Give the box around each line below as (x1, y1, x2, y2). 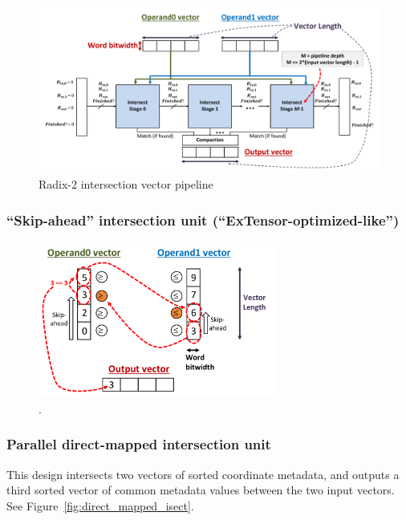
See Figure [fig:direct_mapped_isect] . (6, 497, 194, 514)
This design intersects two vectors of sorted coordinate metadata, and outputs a (6, 465, 400, 482)
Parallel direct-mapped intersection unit (6, 434, 271, 454)
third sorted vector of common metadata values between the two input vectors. (6, 481, 395, 498)
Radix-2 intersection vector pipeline (39, 176, 213, 193)
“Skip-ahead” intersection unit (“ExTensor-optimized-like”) (6, 209, 400, 230)
